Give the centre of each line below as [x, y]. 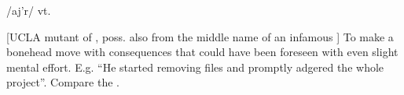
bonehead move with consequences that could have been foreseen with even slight [202, 52]
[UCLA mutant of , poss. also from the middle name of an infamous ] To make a [200, 36]
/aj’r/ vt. [29, 10]
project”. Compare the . [63, 82]
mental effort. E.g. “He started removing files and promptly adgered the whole [195, 67]
